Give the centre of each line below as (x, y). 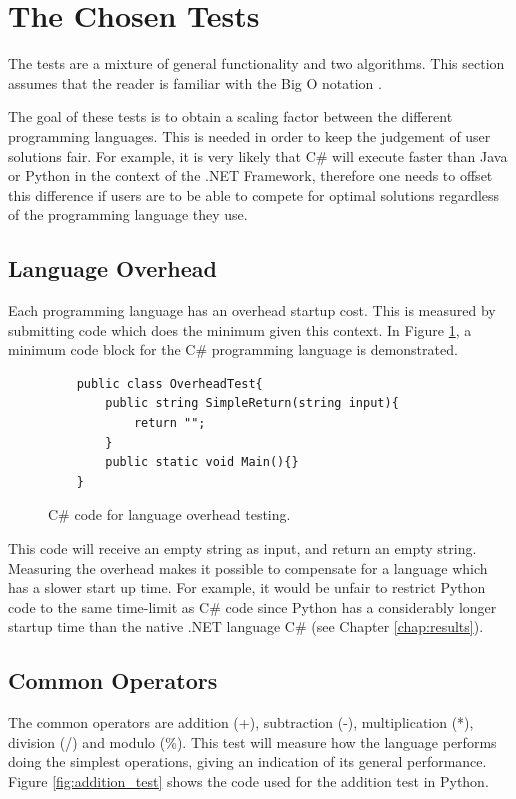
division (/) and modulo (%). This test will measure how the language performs (252, 741)
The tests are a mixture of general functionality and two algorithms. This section (256, 63)
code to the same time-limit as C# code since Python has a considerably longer (252, 606)
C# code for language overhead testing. (169, 514)
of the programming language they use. (128, 214)
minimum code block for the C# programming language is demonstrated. (233, 349)
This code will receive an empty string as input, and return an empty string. (242, 548)
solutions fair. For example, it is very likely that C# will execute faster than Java (258, 155)
